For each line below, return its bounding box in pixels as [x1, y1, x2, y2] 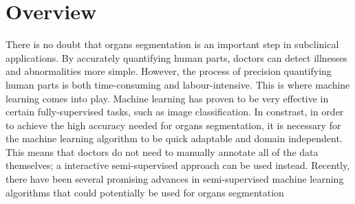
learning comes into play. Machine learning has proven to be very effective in [6, 91, 329, 105]
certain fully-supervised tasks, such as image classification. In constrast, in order [6, 104, 344, 119]
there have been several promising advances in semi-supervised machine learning [6, 172, 344, 186]
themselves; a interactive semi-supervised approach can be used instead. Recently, [6, 158, 350, 172]
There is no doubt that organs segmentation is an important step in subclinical [6, 37, 339, 52]
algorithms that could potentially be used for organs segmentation [6, 185, 284, 199]
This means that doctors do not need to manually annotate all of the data [6, 144, 319, 159]
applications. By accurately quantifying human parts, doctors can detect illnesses [6, 50, 347, 65]
